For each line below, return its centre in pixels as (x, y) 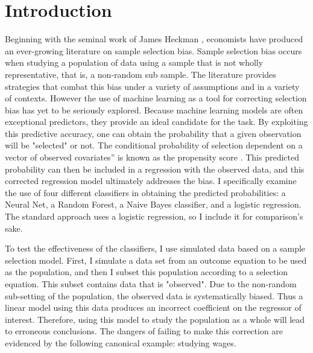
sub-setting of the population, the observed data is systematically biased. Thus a (154, 295)
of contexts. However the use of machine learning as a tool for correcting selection (156, 98)
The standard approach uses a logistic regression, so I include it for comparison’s (154, 216)
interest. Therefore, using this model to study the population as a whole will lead (155, 319)
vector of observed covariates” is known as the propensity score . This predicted (152, 157)
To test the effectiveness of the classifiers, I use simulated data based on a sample (155, 248)
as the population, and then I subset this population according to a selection (147, 272)
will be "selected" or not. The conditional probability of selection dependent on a (154, 145)
